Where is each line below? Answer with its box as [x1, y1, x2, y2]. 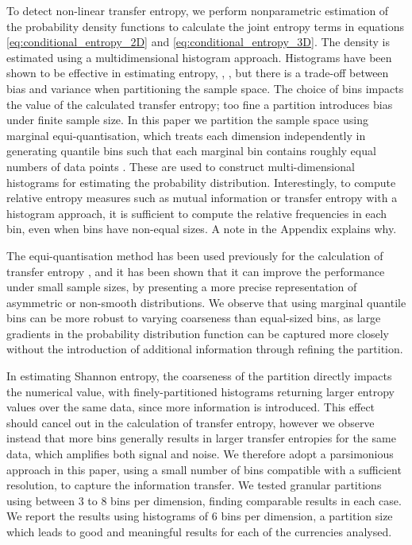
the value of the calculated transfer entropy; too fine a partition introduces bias [6, 95, 393, 112]
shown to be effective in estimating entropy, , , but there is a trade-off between [6, 64, 389, 81]
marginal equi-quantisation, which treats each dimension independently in [6, 127, 366, 143]
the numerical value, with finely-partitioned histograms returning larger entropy [6, 383, 395, 399]
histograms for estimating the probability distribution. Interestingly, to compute [6, 173, 396, 190]
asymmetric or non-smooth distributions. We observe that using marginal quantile [6, 294, 406, 310]
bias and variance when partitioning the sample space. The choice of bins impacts [6, 80, 404, 96]
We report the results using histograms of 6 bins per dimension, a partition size [6, 508, 393, 524]
